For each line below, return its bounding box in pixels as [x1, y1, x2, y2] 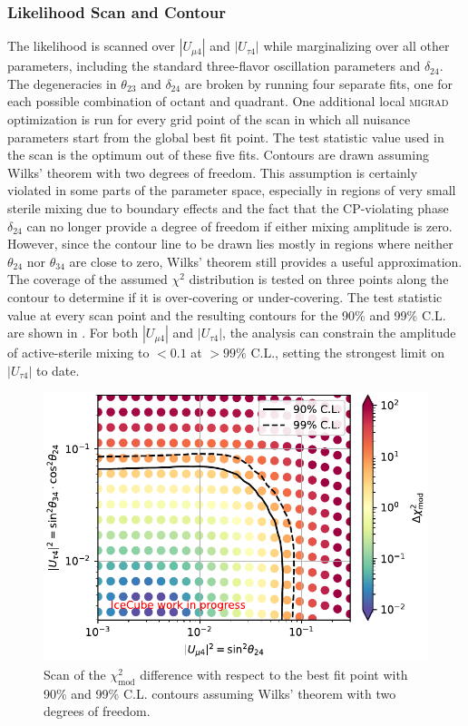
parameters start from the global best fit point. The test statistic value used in [7, 127, 444, 146]
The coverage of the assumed [7, 270, 168, 289]
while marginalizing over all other [263, 36, 450, 55]
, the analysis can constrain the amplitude [222, 323, 456, 342]
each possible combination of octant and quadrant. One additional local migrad [7, 92, 449, 111]
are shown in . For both [7, 323, 139, 342]
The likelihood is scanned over [7, 36, 175, 55]
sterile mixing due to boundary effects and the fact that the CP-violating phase [7, 198, 449, 217]
